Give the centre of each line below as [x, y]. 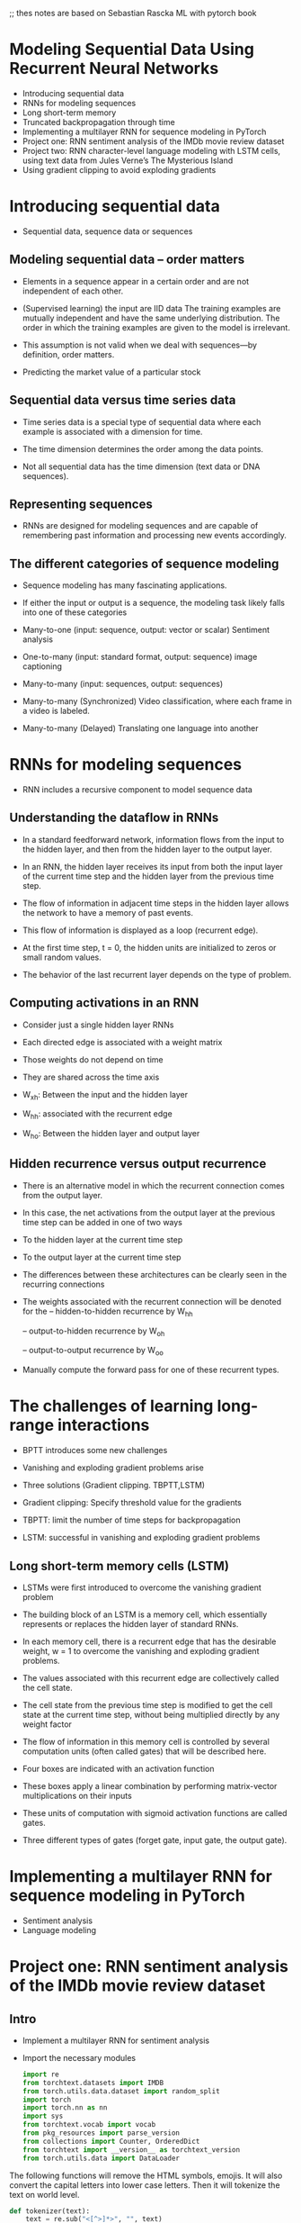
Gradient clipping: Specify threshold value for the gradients [132, 1503]
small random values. [62, 957]
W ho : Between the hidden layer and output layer [111, 1135]
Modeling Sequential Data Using [132, 50]
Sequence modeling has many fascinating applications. [124, 585]
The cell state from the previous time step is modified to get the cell [147, 1705]
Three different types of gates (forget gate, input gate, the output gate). [155, 1840]
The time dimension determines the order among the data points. [142, 448]
